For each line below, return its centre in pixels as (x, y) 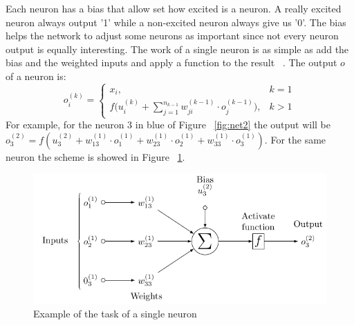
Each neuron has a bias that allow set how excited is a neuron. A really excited (174, 8)
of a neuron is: (36, 76)
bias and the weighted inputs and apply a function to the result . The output (171, 62)
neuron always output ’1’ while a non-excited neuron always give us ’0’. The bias (176, 22)
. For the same (295, 139)
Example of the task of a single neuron (115, 314)
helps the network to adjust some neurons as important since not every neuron (172, 36)
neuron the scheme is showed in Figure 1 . (95, 156)
